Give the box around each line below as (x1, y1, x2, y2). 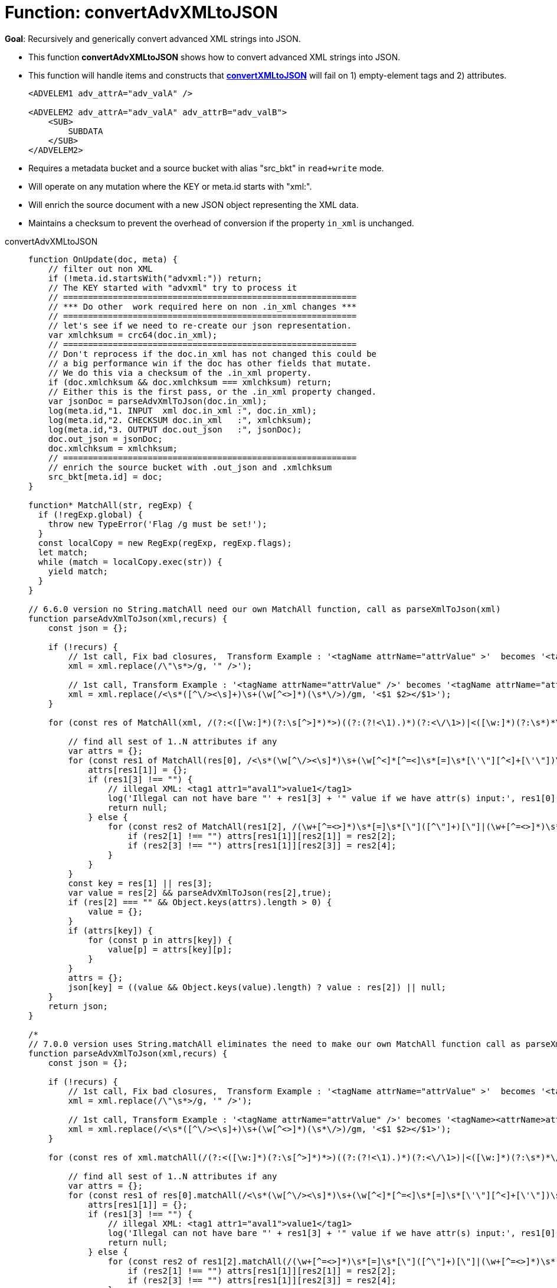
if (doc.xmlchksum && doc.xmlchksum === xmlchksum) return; (48, 377, 332, 387)
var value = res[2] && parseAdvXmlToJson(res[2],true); (68, 887, 332, 897)
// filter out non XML (48, 264, 153, 274)
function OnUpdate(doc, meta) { (28, 254, 178, 264)
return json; (48, 1001, 108, 1011)
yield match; (48, 566, 108, 576)
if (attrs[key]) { (68, 925, 153, 935)
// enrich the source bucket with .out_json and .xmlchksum (48, 462, 332, 472)
